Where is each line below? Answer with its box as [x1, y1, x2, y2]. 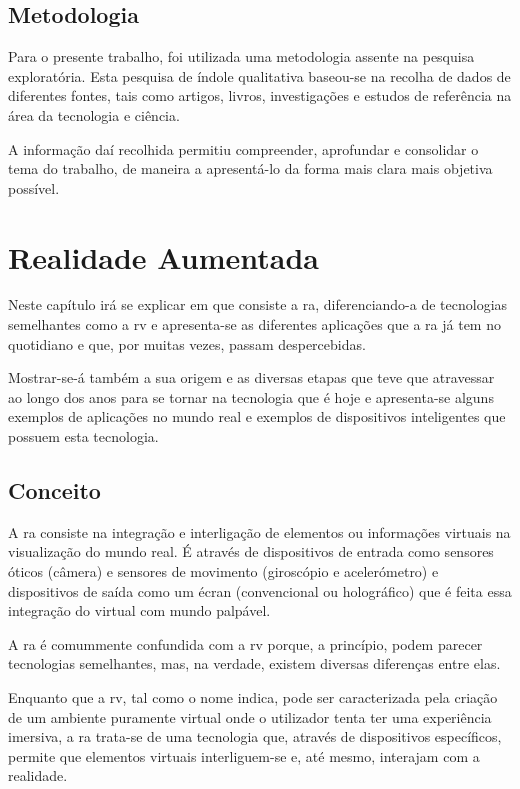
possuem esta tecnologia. [8, 426, 159, 447]
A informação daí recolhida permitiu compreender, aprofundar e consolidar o [8, 138, 479, 159]
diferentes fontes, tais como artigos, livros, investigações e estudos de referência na [8, 85, 512, 106]
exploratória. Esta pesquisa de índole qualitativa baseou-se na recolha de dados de [8, 65, 511, 86]
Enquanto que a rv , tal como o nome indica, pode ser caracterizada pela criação [8, 687, 498, 707]
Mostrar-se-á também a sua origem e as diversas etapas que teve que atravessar [8, 367, 495, 388]
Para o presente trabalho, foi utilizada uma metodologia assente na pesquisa [8, 46, 475, 67]
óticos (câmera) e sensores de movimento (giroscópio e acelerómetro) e [8, 561, 439, 582]
